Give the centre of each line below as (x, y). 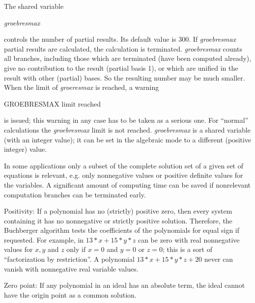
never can (219, 259)
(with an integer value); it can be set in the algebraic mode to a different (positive (128, 139)
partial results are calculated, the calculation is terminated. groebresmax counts (123, 48)
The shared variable (34, 6)
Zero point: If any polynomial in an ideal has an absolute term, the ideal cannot (125, 285)
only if (76, 249)
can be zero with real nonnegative (189, 239)
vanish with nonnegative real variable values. (71, 268)
